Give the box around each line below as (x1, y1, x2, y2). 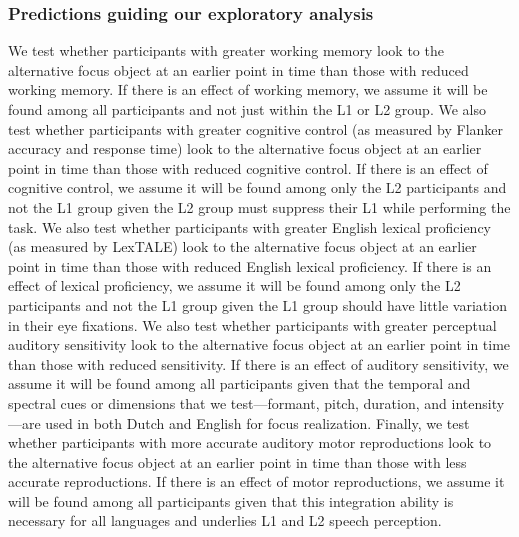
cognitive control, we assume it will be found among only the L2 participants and (8, 177, 507, 198)
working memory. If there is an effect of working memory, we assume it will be (8, 79, 488, 100)
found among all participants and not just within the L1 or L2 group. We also (8, 99, 486, 119)
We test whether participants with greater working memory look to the (8, 40, 444, 61)
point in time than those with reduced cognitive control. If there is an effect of (8, 157, 488, 178)
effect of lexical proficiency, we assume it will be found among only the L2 (8, 275, 461, 296)
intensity (451, 392, 505, 413)
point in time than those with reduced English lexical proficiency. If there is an (8, 255, 492, 276)
